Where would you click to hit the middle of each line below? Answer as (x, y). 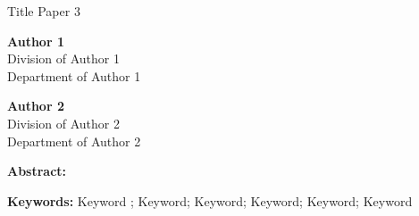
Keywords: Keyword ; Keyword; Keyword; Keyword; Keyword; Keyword (210, 200)
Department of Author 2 (74, 141)
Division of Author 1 (63, 58)
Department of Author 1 (74, 75)
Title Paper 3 (44, 11)
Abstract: (37, 171)
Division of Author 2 (63, 123)
